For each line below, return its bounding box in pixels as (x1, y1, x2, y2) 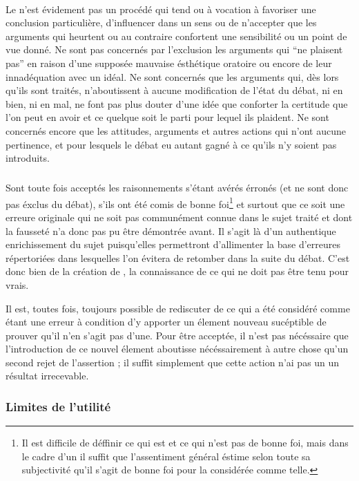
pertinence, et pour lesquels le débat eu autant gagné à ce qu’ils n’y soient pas (6, 137, 337, 151)
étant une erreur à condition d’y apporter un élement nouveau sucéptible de (6, 314, 327, 329)
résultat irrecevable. (6, 368, 89, 383)
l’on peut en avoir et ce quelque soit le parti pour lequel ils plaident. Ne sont (6, 110, 329, 124)
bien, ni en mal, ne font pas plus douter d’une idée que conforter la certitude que (6, 96, 348, 111)
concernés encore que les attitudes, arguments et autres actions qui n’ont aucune (6, 123, 346, 138)
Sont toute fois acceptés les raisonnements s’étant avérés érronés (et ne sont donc (6, 180, 349, 195)
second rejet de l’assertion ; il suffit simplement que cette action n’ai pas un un (6, 355, 340, 369)
